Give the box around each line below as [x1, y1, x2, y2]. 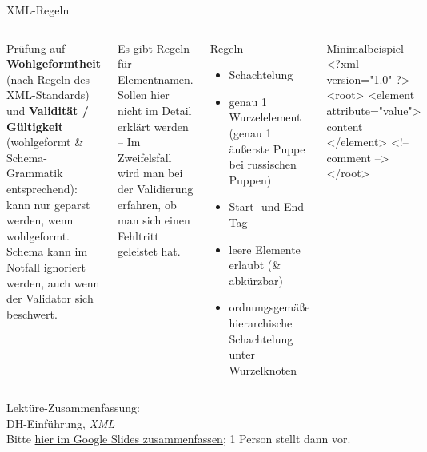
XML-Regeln [6, 2, 70, 18]
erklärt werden [118, 117, 189, 134]
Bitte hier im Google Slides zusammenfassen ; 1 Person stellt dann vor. [6, 430, 351, 447]
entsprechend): [6, 180, 78, 196]
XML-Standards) [6, 86, 90, 103]
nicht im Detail [118, 101, 192, 118]
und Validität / [6, 101, 89, 118]
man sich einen [118, 212, 190, 228]
